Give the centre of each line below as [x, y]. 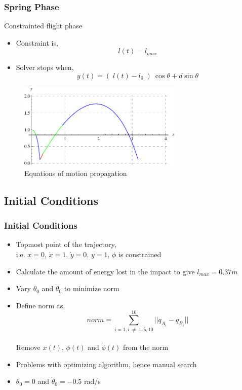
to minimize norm [92, 288]
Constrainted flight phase [43, 26]
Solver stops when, [45, 67]
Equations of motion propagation [76, 173]
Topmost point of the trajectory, [66, 244]
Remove [28, 347]
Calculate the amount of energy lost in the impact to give [105, 271]
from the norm [146, 347]
